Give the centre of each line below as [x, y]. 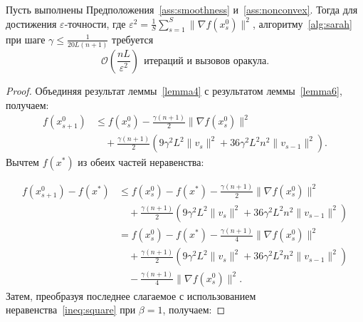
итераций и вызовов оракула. [207, 61]
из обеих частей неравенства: [141, 162]
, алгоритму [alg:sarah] [302, 23]
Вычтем [22, 162]
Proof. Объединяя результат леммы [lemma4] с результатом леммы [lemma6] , [174, 90]
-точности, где [95, 23]
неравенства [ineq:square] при [71, 310]
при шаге [26, 39]
